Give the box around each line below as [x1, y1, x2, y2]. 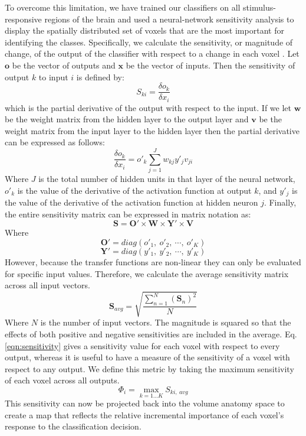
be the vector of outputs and [12, 58, 116, 71]
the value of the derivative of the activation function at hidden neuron [5, 196, 258, 209]
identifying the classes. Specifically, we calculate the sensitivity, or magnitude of [5, 35, 293, 48]
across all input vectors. [5, 279, 90, 291]
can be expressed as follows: [5, 136, 105, 148]
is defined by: [76, 70, 124, 83]
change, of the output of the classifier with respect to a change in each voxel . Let [5, 47, 300, 60]
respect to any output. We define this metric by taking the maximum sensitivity [5, 362, 294, 375]
